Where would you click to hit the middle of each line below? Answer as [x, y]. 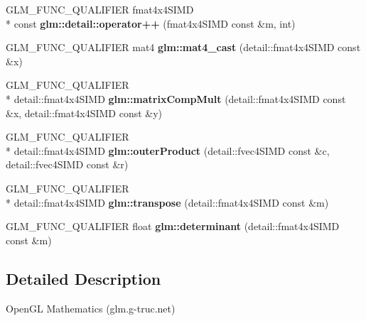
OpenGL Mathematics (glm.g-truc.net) [91, 308]
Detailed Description [84, 278]
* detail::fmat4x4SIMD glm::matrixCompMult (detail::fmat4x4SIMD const [176, 98]
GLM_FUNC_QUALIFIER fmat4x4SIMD [100, 9]
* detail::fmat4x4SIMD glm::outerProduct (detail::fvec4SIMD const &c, [168, 150]
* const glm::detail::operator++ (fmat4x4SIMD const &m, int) [151, 23]
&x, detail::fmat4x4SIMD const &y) [84, 113]
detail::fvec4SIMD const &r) [67, 164]
